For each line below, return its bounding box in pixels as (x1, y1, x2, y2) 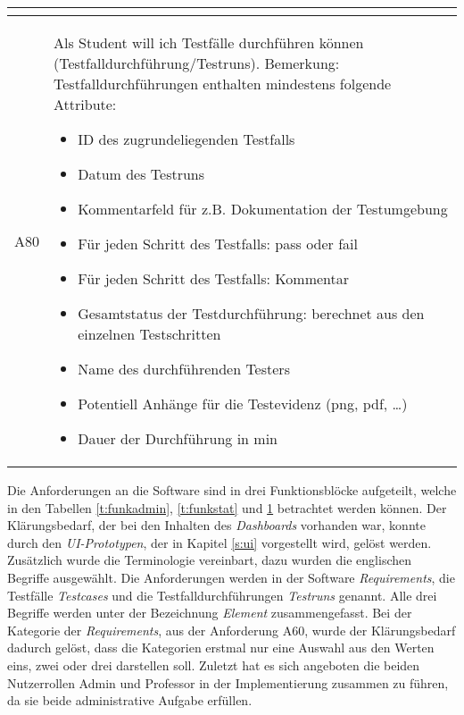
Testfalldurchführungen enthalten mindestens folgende (54, 73, 392, 94)
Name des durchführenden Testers (78, 358, 290, 379)
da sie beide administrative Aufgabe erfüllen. (7, 691, 253, 710)
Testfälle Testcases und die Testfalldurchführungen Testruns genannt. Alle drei (7, 585, 437, 604)
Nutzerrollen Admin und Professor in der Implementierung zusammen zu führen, (7, 673, 449, 692)
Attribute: (54, 94, 117, 114)
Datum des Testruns (78, 164, 205, 184)
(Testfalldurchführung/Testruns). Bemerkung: (54, 53, 340, 73)
